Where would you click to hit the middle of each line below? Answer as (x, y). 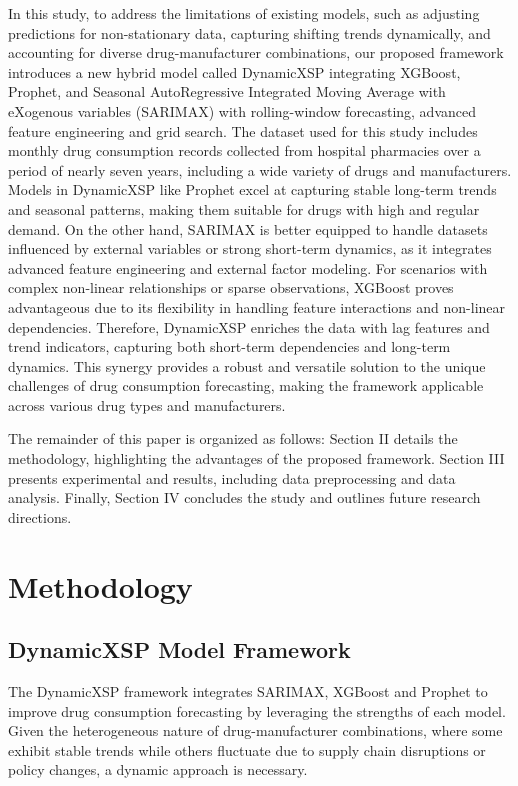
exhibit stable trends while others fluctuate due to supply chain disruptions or (247, 749)
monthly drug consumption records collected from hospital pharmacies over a (244, 150)
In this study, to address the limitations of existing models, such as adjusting (244, 13)
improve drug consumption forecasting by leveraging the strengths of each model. (257, 710)
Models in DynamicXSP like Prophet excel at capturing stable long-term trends (252, 189)
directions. (40, 516)
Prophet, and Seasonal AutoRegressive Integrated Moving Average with (227, 91)
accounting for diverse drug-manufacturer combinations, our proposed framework (256, 52)
